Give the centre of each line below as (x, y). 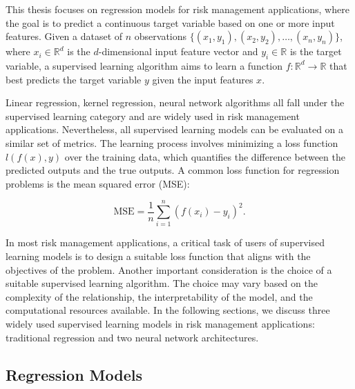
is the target (316, 51)
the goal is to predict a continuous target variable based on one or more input (170, 22)
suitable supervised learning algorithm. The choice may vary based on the (162, 283)
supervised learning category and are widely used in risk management (153, 116)
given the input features (203, 79)
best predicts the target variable (74, 79)
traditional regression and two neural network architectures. (132, 337)
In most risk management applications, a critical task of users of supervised (165, 242)
